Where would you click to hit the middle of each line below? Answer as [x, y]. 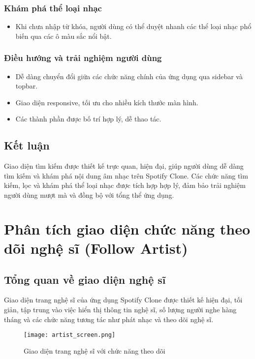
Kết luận [27, 145]
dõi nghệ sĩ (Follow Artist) [96, 248]
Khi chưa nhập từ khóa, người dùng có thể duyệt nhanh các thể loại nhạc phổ [133, 26]
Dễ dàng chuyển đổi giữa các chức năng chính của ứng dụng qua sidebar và [129, 76]
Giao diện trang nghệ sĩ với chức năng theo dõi [95, 350]
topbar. [27, 86]
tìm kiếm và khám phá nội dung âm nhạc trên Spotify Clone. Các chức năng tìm [126, 175]
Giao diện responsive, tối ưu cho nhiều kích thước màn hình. [107, 102]
